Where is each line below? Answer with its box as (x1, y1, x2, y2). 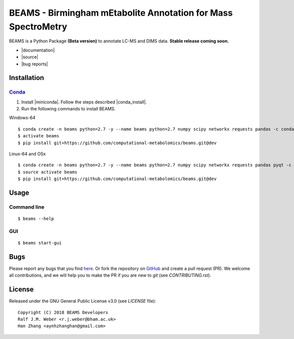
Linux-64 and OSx (9, 151, 46, 157)
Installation (9, 74, 44, 82)
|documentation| (21, 47, 55, 53)
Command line (9, 204, 45, 210)
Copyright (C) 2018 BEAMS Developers (18, 310, 109, 315)
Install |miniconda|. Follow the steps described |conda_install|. (21, 99, 147, 105)
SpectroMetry (9, 21, 67, 32)
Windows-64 (9, 115, 36, 121)
